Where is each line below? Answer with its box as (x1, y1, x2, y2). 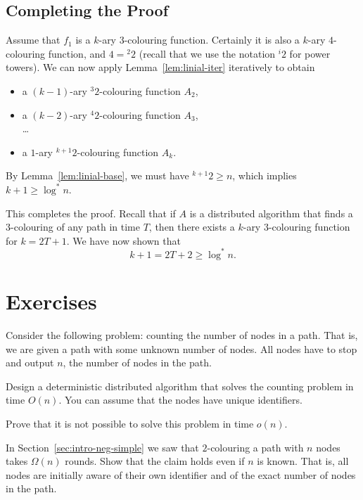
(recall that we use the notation (139, 46, 276, 60)
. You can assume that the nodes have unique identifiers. (58, 392, 302, 407)
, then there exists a (148, 219, 235, 234)
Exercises (6, 287, 97, 316)
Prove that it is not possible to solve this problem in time (6, 416, 254, 430)
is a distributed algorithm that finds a (189, 205, 353, 220)
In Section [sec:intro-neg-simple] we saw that (6, 440, 199, 454)
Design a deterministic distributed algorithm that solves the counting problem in (6, 378, 354, 393)
